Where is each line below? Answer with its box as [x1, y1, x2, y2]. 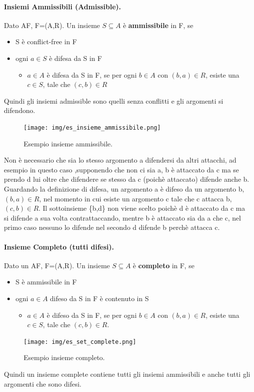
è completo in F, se [133, 260, 195, 270]
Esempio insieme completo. [24, 352, 105, 363]
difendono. [4, 105, 35, 115]
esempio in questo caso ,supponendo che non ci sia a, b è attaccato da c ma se [4, 164, 239, 174]
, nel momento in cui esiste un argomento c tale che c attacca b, [39, 193, 232, 203]
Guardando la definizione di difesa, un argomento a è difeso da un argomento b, [4, 183, 244, 194]
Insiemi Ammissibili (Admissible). [4, 1, 121, 11]
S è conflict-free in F [15, 36, 77, 47]
